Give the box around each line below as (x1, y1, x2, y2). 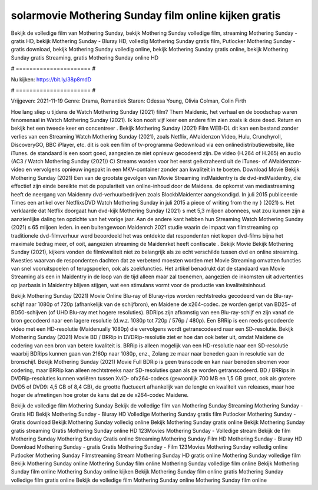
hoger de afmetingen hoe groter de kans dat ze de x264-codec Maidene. (11, 391, 189, 398)
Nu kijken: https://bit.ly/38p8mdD (11, 75, 92, 83)
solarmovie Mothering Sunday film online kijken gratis (11, 9, 281, 22)
